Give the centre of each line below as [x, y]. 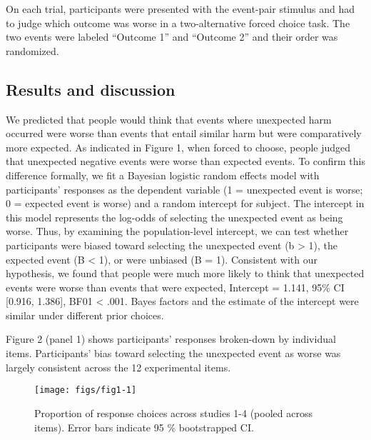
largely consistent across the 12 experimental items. [118, 367]
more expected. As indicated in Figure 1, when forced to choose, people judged [178, 147]
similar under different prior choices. [85, 315]
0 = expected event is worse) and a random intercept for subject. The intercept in [185, 203]
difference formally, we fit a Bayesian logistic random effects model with [163, 175]
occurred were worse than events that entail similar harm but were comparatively [184, 133]
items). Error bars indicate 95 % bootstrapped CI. [144, 427]
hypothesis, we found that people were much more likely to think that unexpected [185, 273]
